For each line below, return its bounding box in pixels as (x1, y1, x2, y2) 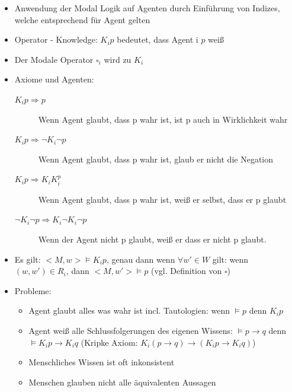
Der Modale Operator (14, 53, 94, 65)
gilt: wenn (212, 253, 249, 265)
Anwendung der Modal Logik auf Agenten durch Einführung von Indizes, (14, 2, 280, 14)
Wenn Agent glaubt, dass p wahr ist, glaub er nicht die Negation (38, 152, 274, 165)
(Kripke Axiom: (81, 336, 138, 348)
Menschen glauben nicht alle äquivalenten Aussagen (28, 375, 216, 388)
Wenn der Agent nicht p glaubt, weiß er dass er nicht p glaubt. (38, 232, 267, 245)
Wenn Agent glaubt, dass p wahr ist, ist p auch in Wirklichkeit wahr (38, 113, 288, 125)
